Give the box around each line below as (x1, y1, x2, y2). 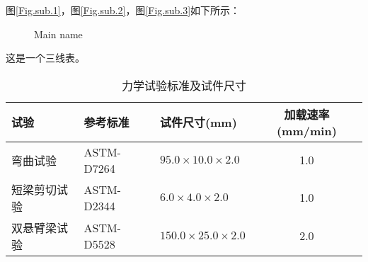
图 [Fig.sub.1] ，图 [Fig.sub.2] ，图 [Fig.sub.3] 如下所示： (6, 3, 241, 17)
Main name (34, 26, 83, 41)
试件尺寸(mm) (159, 114, 237, 131)
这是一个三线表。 (6, 50, 85, 65)
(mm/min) (276, 122, 337, 139)
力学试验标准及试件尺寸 (121, 76, 246, 93)
